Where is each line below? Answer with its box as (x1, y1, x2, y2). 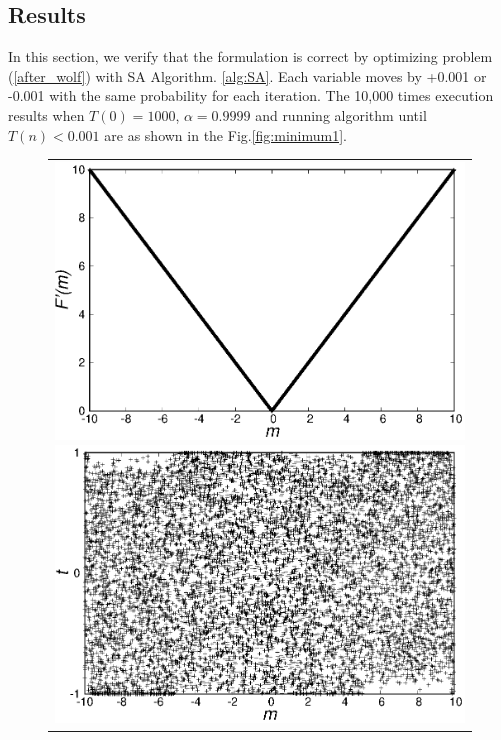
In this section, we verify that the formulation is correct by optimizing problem (8, 46, 493, 67)
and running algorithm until (255, 104, 427, 125)
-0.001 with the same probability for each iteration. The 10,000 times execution (8, 85, 494, 106)
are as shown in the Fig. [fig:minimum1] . (104, 124, 347, 145)
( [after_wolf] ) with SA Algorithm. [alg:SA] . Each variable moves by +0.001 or (8, 65, 487, 86)
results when (8, 104, 85, 125)
